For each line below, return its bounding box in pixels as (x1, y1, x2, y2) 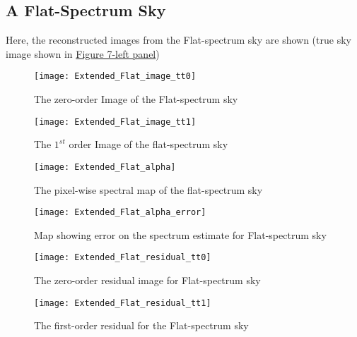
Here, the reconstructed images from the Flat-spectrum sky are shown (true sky (6, 32, 351, 47)
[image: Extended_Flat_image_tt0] (34, 71, 197, 82)
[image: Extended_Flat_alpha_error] (34, 207, 206, 218)
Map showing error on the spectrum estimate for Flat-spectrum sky (34, 227, 327, 242)
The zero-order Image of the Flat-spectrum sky (34, 92, 238, 106)
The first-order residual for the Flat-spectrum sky (34, 318, 249, 333)
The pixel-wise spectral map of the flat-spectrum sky (34, 182, 263, 197)
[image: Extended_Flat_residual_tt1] (34, 298, 211, 308)
